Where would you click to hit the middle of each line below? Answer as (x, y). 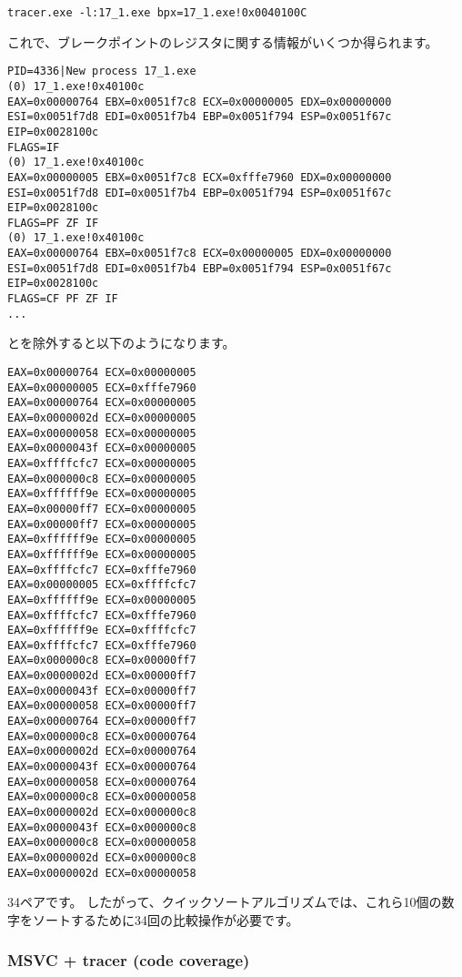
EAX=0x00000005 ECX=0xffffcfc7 (102, 585)
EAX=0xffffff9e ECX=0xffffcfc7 (102, 631)
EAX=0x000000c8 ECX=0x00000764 (102, 736)
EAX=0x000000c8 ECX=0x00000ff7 (102, 661)
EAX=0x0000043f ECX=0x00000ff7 (102, 691)
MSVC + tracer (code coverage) (129, 960)
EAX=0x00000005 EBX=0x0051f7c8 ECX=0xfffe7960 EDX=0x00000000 (200, 177)
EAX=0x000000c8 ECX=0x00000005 (102, 478)
